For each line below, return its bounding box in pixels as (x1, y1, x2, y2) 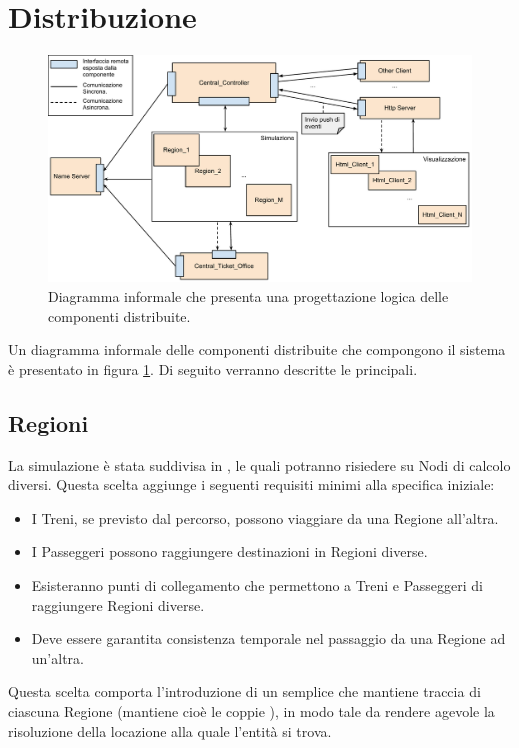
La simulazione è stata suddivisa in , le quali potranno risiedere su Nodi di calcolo (8, 454, 511, 475)
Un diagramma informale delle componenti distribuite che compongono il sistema (8, 339, 506, 360)
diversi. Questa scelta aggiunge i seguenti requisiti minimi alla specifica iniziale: (8, 474, 495, 495)
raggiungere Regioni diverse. (31, 594, 205, 615)
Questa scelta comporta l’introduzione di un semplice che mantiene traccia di (8, 681, 481, 702)
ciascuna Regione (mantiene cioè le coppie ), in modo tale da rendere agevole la (8, 700, 495, 721)
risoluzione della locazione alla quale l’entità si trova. (8, 720, 332, 741)
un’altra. (31, 647, 84, 668)
